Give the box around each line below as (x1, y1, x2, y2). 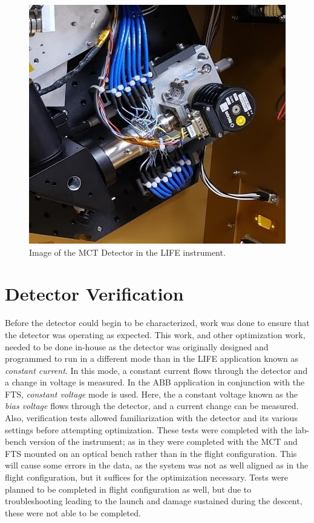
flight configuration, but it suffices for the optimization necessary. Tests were (5, 471, 289, 484)
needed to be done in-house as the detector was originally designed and (5, 340, 269, 353)
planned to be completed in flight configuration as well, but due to (5, 482, 252, 495)
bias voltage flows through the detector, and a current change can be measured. (5, 399, 299, 412)
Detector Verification (5, 281, 184, 306)
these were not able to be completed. (5, 506, 141, 519)
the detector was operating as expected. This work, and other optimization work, (5, 328, 306, 341)
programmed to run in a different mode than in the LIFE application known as (5, 352, 299, 365)
